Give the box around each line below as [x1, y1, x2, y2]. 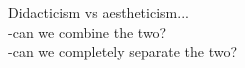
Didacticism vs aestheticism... [8, 2, 189, 22]
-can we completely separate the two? [8, 41, 238, 62]
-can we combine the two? [8, 21, 167, 42]
